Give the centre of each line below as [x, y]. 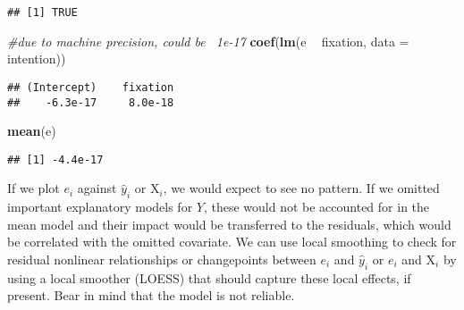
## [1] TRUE [42, 13]
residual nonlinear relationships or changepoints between [162, 259]
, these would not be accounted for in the [316, 207]
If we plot [34, 188]
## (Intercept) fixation [91, 87]
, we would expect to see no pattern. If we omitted [301, 188]
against [97, 188]
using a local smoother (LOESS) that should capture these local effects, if [209, 277]
